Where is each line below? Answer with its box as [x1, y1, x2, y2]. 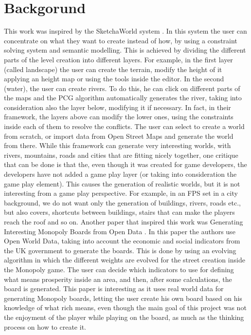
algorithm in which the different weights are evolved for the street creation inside [4, 255, 245, 265]
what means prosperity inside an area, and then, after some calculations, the [4, 274, 232, 284]
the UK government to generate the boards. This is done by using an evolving [4, 245, 236, 255]
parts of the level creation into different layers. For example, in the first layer [4, 54, 233, 64]
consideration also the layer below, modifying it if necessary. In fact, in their [4, 102, 231, 112]
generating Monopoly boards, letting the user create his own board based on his [4, 293, 242, 303]
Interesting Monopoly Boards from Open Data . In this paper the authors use [4, 226, 235, 236]
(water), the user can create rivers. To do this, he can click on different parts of [4, 83, 240, 93]
